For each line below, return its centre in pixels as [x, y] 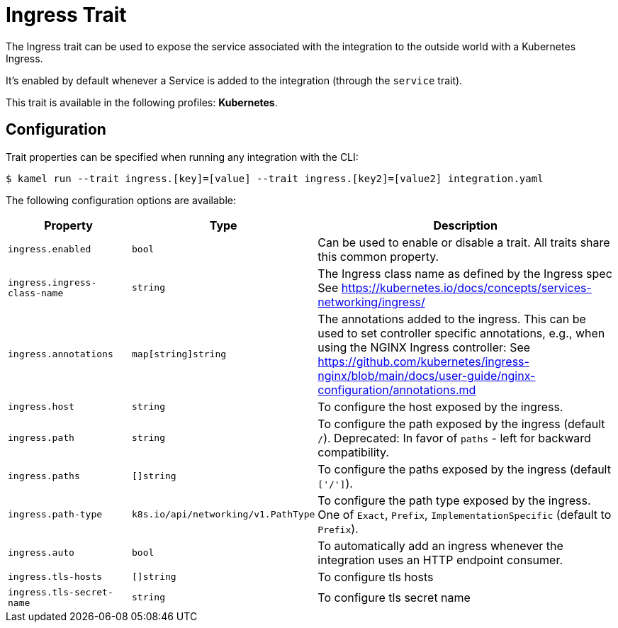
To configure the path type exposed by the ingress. [454, 500]
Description [465, 225]
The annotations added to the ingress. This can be [452, 319]
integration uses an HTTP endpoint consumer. [440, 560]
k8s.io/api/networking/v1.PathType [224, 515]
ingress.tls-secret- [61, 592]
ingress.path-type [55, 515]
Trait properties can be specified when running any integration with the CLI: [182, 157]
